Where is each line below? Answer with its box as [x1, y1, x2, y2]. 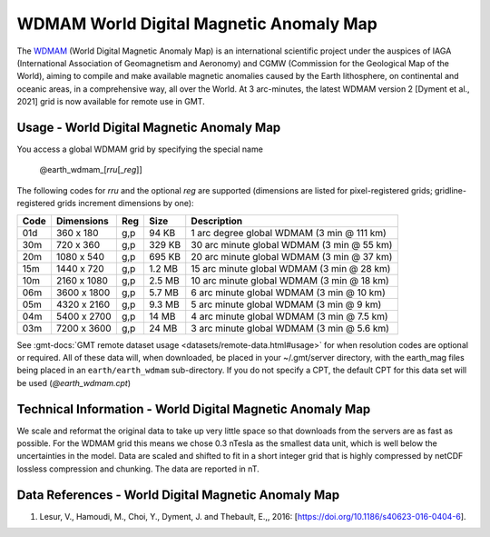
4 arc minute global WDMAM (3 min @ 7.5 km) [191, 310, 389, 323]
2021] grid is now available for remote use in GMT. [16, 96, 205, 107]
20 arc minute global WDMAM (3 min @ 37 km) [191, 250, 393, 263]
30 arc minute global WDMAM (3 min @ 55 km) [191, 238, 393, 251]
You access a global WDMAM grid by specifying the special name [16, 144, 263, 154]
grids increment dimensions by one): [56, 198, 194, 209]
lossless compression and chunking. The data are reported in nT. [16, 463, 260, 474]
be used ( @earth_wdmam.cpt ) [16, 377, 132, 388]
